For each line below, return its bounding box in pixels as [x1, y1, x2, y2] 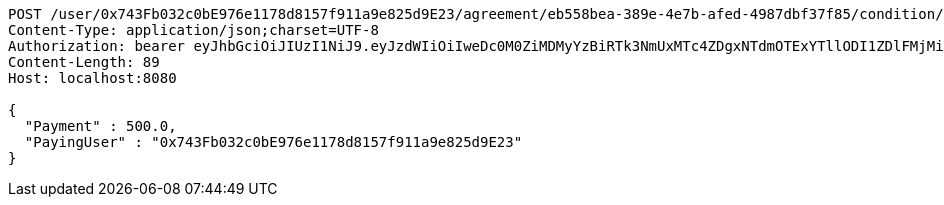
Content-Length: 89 [8, 54, 160, 70]
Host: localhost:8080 [8, 70, 177, 86]
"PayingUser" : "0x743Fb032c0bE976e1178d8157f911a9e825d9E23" [24, 134, 523, 150]
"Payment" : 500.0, [24, 118, 177, 134]
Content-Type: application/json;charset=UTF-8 [8, 22, 379, 38]
